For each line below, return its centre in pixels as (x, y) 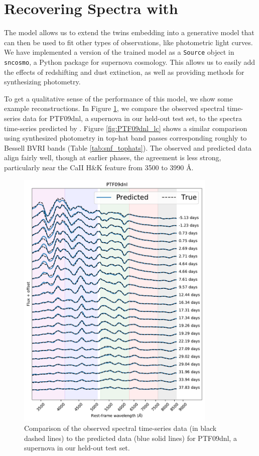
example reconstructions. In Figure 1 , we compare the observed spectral (114, 108)
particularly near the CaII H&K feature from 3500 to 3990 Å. (99, 167)
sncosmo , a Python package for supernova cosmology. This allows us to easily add (130, 62)
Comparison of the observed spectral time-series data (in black (120, 428)
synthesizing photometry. (42, 82)
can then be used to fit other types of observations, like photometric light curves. (128, 42)
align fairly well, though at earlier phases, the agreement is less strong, (113, 157)
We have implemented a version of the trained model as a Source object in (119, 52)
